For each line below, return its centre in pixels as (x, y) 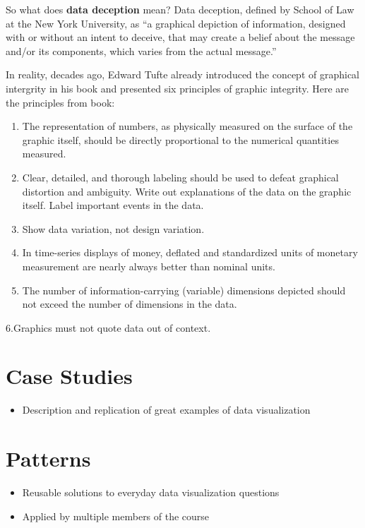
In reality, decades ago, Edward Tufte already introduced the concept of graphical (183, 74)
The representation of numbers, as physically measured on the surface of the (187, 126)
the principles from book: (60, 102)
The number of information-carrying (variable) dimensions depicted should (184, 290)
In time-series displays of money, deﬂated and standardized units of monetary (190, 252)
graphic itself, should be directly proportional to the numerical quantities (180, 139)
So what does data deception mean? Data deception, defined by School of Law (180, 9)
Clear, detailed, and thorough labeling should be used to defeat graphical (180, 177)
